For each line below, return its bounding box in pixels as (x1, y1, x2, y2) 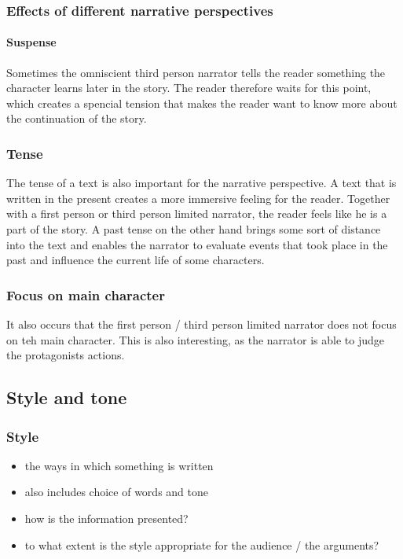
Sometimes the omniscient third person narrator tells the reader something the (6, 64, 386, 80)
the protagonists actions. (6, 347, 125, 363)
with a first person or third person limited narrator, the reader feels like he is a (6, 205, 387, 222)
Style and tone (6, 385, 127, 410)
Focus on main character (6, 285, 165, 304)
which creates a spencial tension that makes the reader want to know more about (6, 94, 398, 111)
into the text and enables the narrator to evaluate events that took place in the (6, 236, 388, 252)
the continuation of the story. (6, 110, 147, 127)
